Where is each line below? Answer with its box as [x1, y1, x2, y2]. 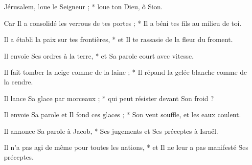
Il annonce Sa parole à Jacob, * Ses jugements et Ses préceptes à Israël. [4, 125, 218, 136]
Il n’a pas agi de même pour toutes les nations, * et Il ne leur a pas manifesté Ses [4, 142, 249, 152]
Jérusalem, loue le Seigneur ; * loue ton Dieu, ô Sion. [4, 1, 163, 11]
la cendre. [4, 76, 33, 86]
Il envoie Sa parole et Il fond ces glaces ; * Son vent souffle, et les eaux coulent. [4, 109, 241, 120]
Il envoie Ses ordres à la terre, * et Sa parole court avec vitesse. [4, 50, 194, 61]
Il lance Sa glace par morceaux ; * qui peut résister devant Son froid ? [4, 93, 214, 103]
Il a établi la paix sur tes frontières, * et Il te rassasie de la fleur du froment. [4, 34, 233, 44]
